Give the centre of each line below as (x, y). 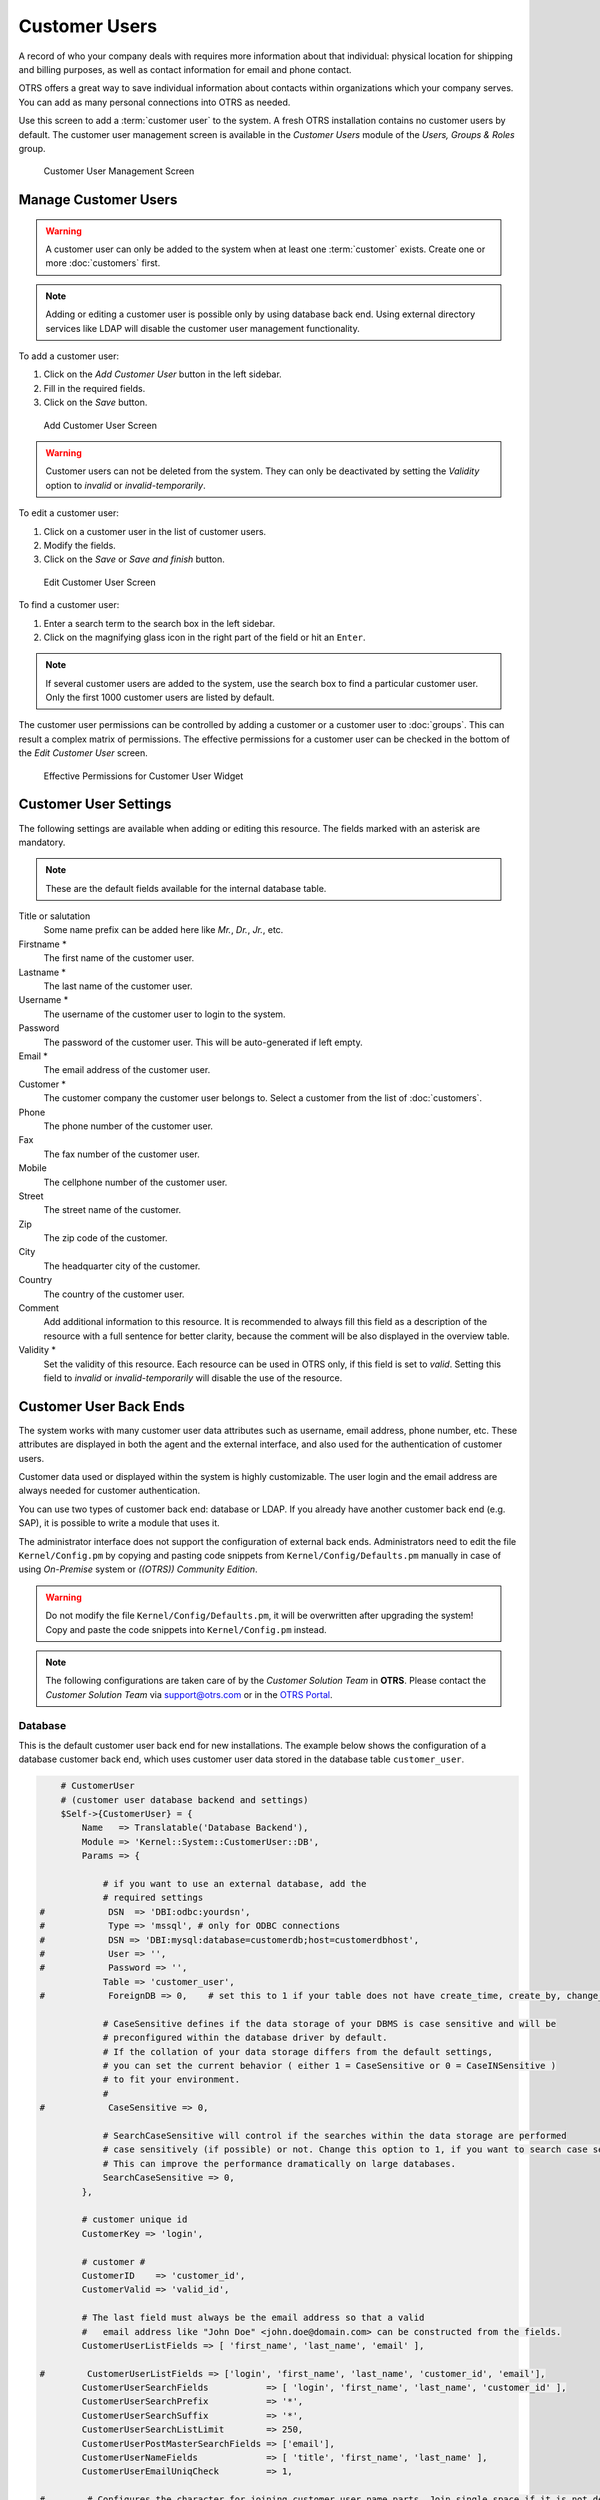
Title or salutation (54, 916)
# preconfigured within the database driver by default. (245, 2038)
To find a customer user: (69, 605)
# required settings (153, 1898)
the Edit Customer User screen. (83, 753)
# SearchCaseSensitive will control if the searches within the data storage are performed (334, 2136)
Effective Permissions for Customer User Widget (143, 776)
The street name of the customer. (112, 1210)
